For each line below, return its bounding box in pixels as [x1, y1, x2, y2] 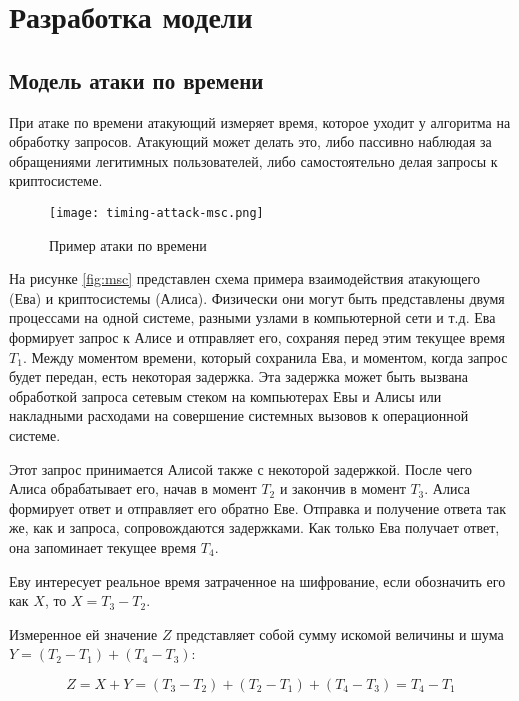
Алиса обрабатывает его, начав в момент [9, 478, 257, 499]
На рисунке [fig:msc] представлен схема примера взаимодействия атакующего [9, 268, 480, 289]
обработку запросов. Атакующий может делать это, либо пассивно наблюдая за [9, 131, 492, 152]
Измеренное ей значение [9, 623, 158, 644]
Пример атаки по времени [49, 234, 207, 255]
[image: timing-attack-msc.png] [49, 205, 264, 220]
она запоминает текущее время [9, 536, 197, 557]
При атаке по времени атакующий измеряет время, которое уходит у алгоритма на [9, 111, 511, 132]
